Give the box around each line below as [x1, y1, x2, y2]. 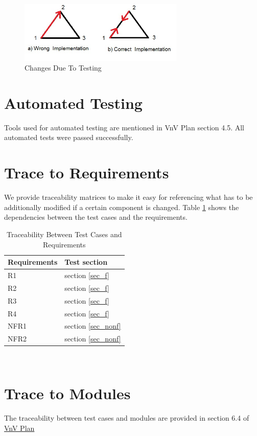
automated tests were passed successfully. [4, 132, 133, 143]
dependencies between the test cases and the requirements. [4, 212, 188, 222]
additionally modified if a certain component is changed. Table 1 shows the [4, 201, 239, 212]
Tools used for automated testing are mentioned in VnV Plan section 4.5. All [4, 122, 244, 132]
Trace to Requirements [4, 162, 169, 183]
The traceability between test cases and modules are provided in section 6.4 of [4, 412, 249, 423]
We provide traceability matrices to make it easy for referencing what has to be [4, 192, 253, 202]
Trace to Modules [4, 383, 131, 404]
